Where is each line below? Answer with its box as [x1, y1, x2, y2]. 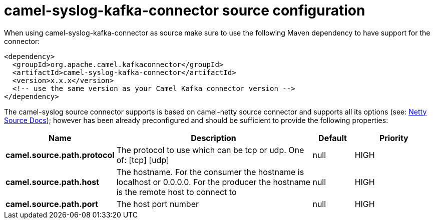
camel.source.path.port [6, 198, 99, 209]
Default [318, 132, 347, 143]
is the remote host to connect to [116, 186, 237, 197]
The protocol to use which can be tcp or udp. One [116, 144, 304, 155]
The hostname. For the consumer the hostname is [116, 166, 304, 177]
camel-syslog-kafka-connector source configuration [4, 2, 365, 19]
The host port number [116, 198, 199, 209]
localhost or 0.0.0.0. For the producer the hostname [116, 176, 310, 187]
